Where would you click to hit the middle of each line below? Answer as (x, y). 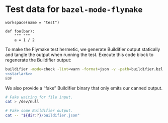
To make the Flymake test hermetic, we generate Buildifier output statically (83, 49)
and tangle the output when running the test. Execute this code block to (79, 54)
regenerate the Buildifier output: (38, 60)
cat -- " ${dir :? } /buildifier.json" (43, 115)
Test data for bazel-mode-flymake (74, 9)
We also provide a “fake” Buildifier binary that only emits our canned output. (84, 88)
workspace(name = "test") (32, 22)
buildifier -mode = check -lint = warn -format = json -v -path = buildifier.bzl (84, 69)
